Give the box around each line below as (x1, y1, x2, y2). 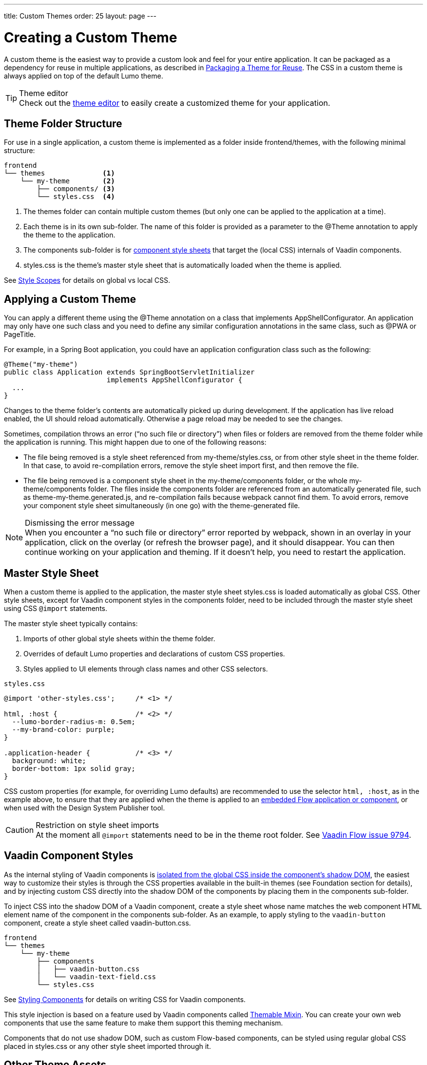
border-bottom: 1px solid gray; (12, 765, 136, 773)
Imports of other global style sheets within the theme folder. (23, 634, 215, 643)
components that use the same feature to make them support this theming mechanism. (4, 1018, 283, 1027)
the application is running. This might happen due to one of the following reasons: (4, 438, 267, 447)
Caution (5, 825, 34, 835)
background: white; (12, 757, 86, 765)
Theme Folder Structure (4, 117, 122, 130)
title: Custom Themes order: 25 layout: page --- (4, 12, 156, 20)
